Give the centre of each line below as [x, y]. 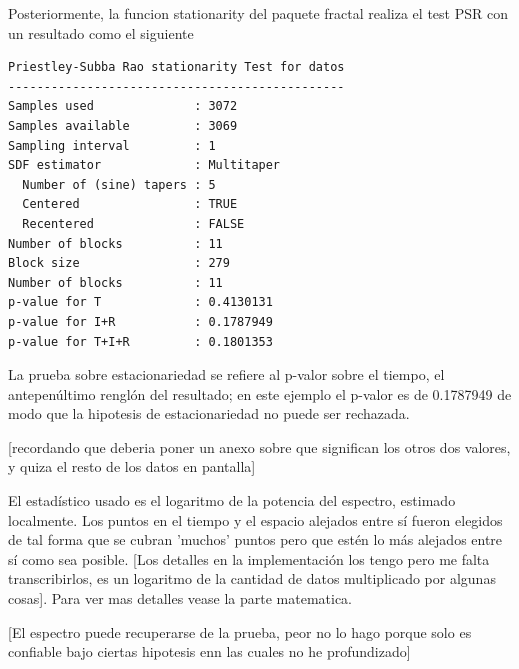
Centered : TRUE [130, 204]
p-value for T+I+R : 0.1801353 [140, 341]
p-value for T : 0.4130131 [140, 302]
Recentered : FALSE [133, 223]
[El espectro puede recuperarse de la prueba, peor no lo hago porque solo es [240, 631]
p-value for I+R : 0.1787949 [140, 321]
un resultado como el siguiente [101, 32]
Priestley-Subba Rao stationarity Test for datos [176, 67]
